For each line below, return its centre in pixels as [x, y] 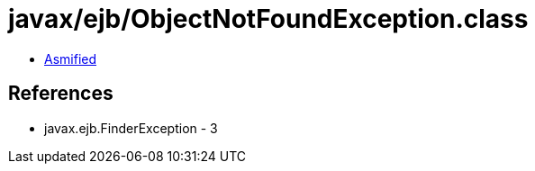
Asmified [71, 58]
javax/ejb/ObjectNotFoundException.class [268, 19]
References [61, 94]
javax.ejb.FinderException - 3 [131, 128]
